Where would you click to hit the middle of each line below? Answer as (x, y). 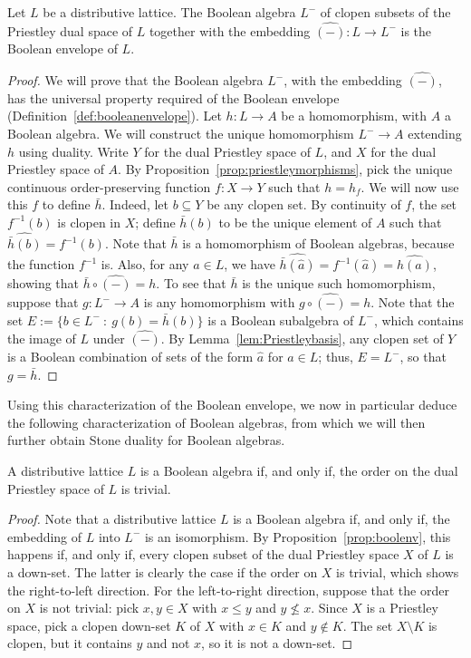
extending (435, 133)
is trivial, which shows (398, 572)
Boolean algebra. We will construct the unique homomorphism (181, 133)
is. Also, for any (145, 264)
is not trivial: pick (89, 608)
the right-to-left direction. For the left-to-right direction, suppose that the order (228, 590)
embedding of (45, 536)
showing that (43, 283)
